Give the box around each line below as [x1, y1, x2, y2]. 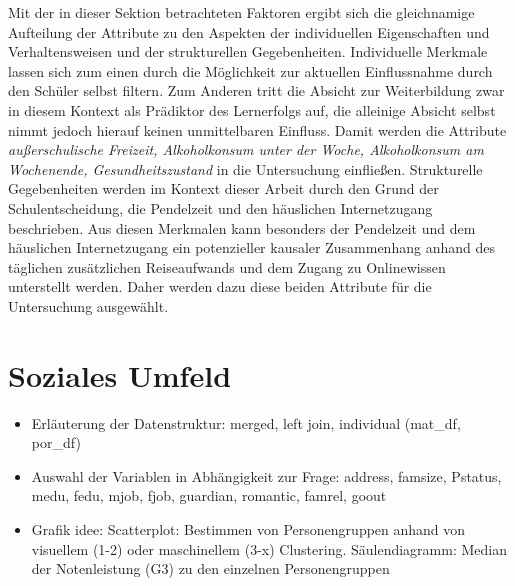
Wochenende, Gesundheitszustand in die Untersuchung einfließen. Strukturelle [8, 158, 483, 179]
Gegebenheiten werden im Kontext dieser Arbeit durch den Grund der [8, 178, 439, 199]
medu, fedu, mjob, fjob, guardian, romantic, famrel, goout [31, 485, 387, 506]
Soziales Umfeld [8, 354, 232, 395]
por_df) [31, 432, 81, 453]
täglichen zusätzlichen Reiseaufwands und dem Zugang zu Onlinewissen [8, 256, 446, 277]
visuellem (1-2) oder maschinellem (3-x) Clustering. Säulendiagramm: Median [31, 538, 507, 559]
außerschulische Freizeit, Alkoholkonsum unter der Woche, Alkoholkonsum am [8, 139, 484, 160]
